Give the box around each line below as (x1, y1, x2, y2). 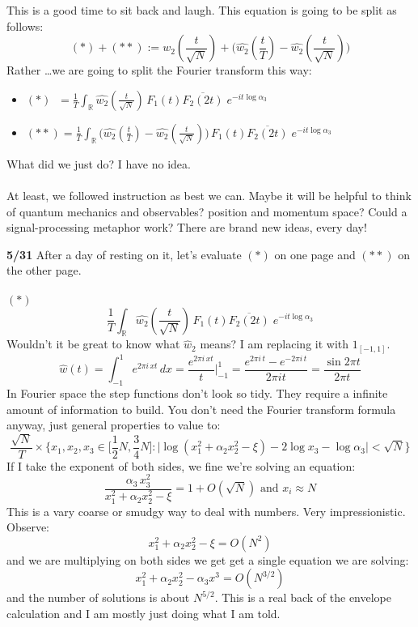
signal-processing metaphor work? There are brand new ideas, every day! (6, 219, 367, 236)
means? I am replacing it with (200, 335, 349, 352)
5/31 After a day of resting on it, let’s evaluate (6, 245, 242, 262)
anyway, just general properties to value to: (6, 416, 221, 433)
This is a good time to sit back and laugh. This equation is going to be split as (6, 2, 397, 18)
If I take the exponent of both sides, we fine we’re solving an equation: (6, 457, 356, 474)
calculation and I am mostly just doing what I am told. (6, 605, 281, 622)
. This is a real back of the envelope (214, 589, 391, 606)
